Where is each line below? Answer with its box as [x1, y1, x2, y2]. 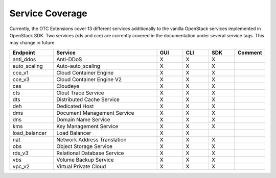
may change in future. [9, 40, 56, 46]
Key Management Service [56, 122, 119, 130]
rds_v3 [12, 149, 29, 157]
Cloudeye [56, 82, 80, 89]
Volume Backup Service [56, 156, 114, 163]
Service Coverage [9, 8, 88, 19]
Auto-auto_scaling [56, 62, 101, 69]
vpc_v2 [12, 163, 30, 170]
